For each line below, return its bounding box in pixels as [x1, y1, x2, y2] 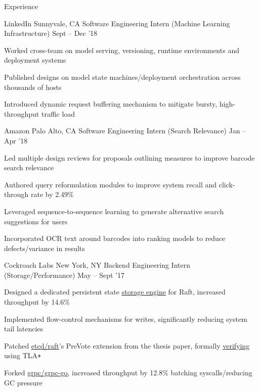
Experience [4, 1, 38, 11]
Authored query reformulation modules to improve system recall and [4, 179, 217, 189]
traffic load [41, 108, 75, 119]
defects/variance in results [4, 242, 85, 253]
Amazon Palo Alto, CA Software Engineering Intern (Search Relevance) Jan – [4, 125, 246, 136]
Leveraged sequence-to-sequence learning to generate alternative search [4, 206, 224, 216]
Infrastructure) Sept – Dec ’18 [4, 28, 98, 38]
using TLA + [4, 350, 41, 361]
